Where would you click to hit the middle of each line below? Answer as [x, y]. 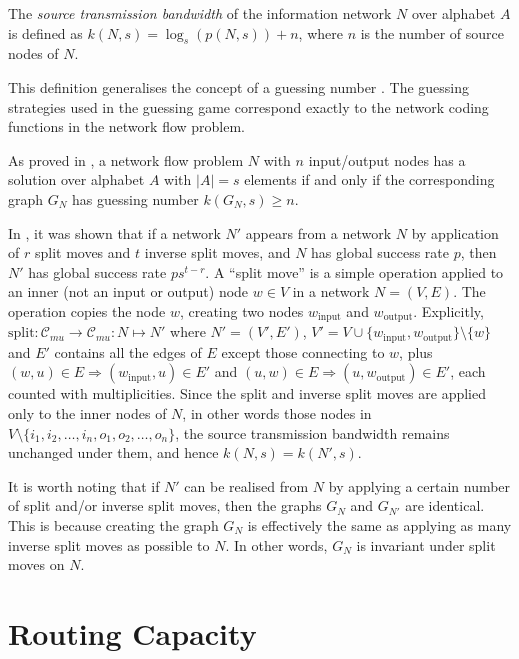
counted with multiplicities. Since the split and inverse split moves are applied [247, 393]
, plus [416, 351]
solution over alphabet [76, 179]
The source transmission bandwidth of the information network [200, 13]
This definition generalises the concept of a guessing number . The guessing [239, 86]
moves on [36, 564]
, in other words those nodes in [277, 413]
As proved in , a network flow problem [126, 159]
